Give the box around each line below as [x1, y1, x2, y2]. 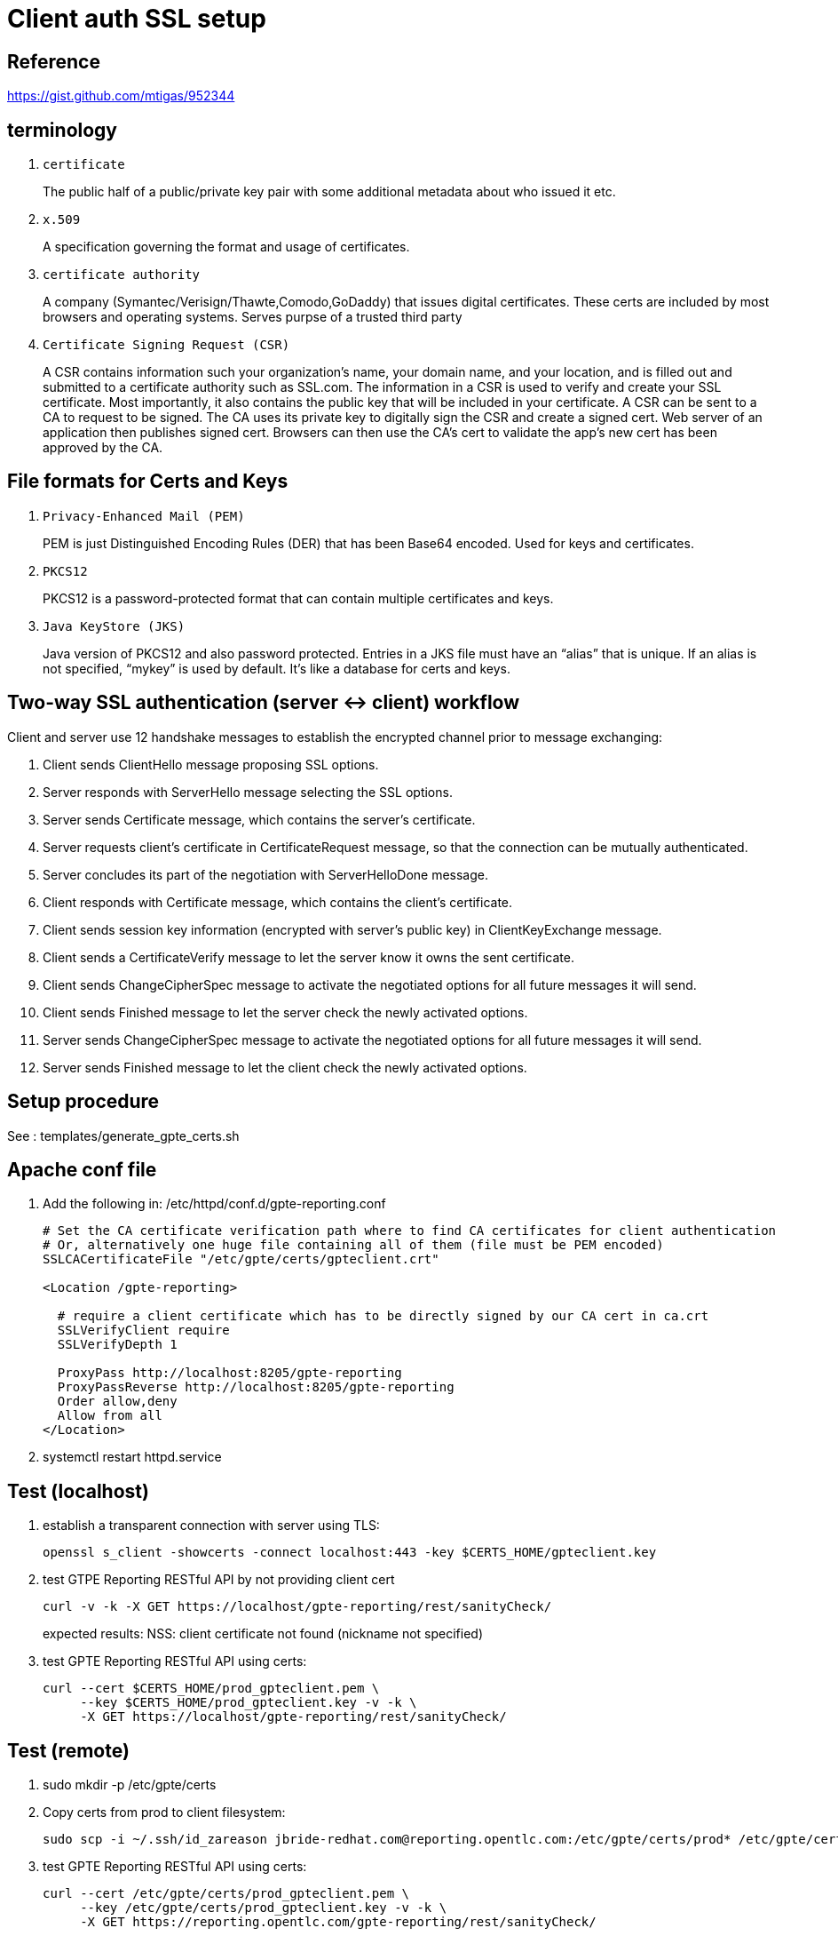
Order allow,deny [57, 1394, 178, 1409]
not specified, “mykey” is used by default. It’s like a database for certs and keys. [43, 660, 510, 676]
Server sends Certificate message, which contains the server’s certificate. [43, 811, 476, 827]
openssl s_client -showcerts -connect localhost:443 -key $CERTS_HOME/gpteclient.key [43, 1545, 657, 1560]
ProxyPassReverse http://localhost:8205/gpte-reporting [57, 1380, 455, 1395]
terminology [7, 118, 117, 141]
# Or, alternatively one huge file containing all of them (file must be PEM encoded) [43, 1238, 664, 1253]
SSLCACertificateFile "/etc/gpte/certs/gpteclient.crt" [43, 1252, 439, 1267]
